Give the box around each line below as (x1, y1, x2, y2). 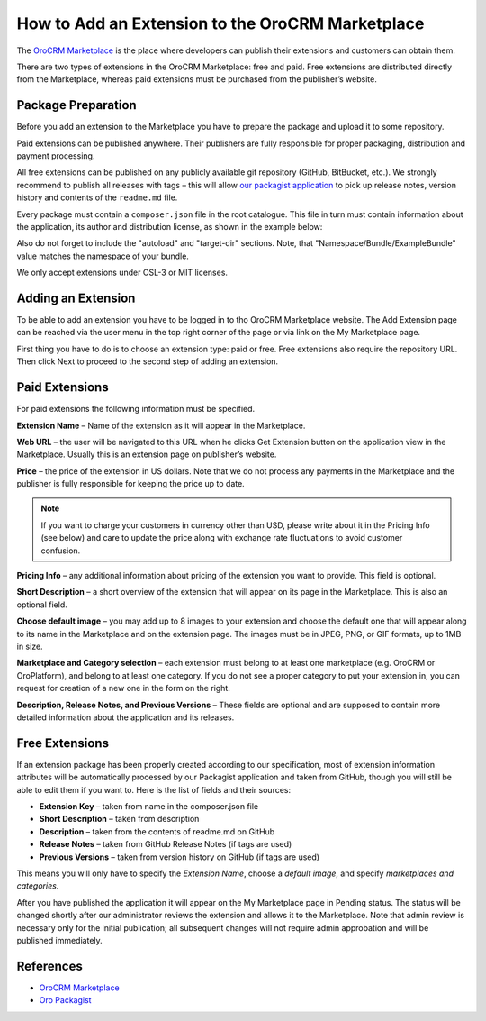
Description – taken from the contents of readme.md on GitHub (39, 825, 275, 837)
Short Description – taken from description (39, 814, 200, 825)
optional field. (16, 599, 67, 610)
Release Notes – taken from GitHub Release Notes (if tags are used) (39, 839, 292, 850)
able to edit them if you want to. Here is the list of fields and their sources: (16, 784, 292, 795)
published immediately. (16, 934, 103, 945)
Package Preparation (16, 97, 137, 113)
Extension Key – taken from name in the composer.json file (39, 801, 259, 812)
